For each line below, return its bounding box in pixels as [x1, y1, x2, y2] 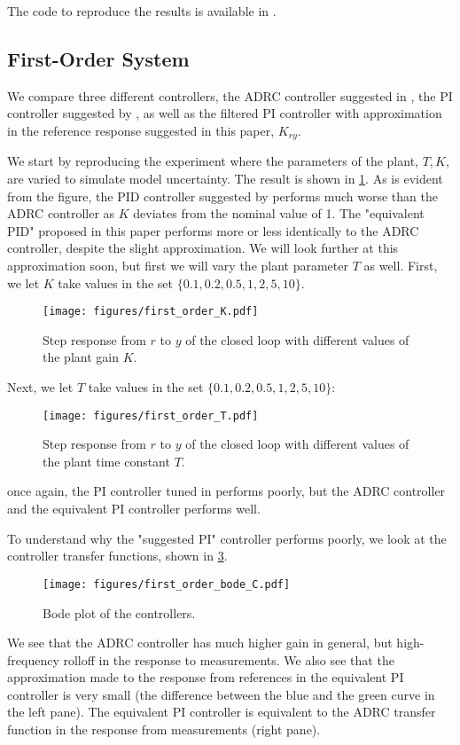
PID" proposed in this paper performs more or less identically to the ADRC [7, 221, 419, 239]
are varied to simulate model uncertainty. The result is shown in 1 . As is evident [7, 169, 443, 188]
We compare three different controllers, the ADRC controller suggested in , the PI [7, 86, 453, 105]
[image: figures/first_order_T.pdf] [43, 409, 259, 422]
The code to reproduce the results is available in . [7, 2, 277, 20]
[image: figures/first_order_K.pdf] [43, 305, 259, 318]
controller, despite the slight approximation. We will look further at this [7, 239, 399, 257]
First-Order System [7, 44, 190, 72]
